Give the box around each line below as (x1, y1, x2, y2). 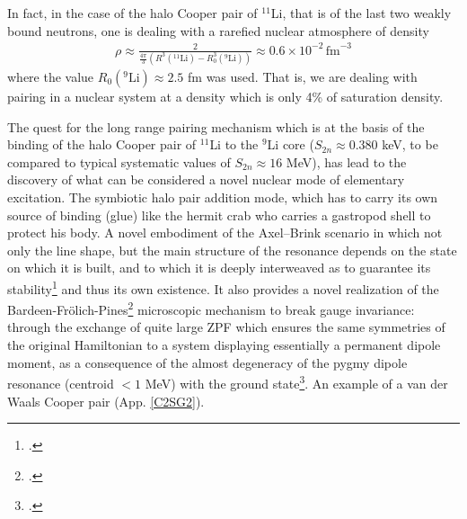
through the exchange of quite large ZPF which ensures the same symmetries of (7, 318, 445, 336)
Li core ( (267, 135, 314, 154)
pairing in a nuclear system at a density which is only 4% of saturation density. (7, 87, 444, 106)
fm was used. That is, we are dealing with (188, 67, 418, 86)
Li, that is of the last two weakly (270, 4, 452, 22)
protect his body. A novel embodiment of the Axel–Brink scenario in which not (7, 223, 443, 242)
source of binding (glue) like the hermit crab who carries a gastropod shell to (7, 205, 431, 224)
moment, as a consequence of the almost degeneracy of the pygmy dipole (7, 353, 408, 371)
